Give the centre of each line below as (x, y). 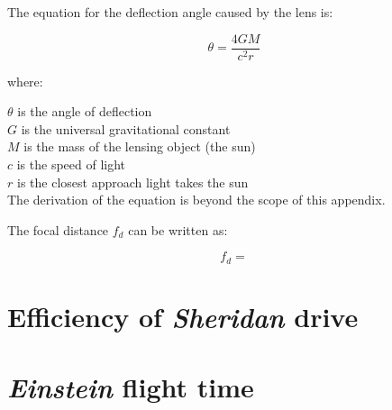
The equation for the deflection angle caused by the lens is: (170, 12)
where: (25, 81)
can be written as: (178, 229)
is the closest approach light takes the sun (132, 182)
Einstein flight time (131, 387)
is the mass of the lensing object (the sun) (140, 146)
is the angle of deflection (85, 111)
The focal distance (58, 229)
